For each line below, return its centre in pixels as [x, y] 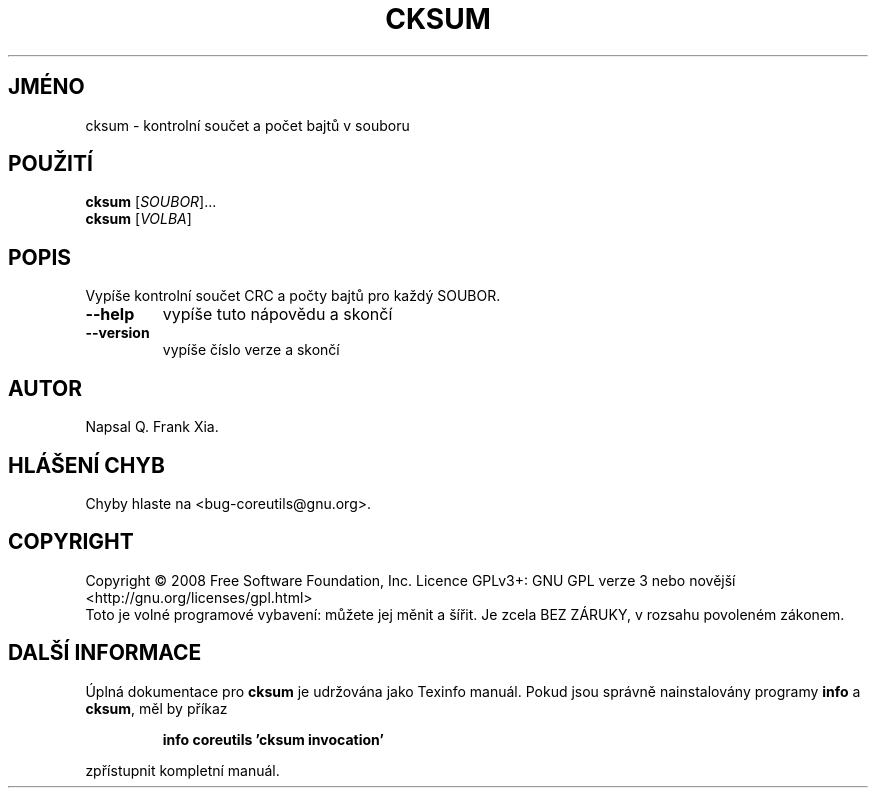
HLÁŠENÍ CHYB [86, 465]
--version [117, 333]
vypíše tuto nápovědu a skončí [277, 314]
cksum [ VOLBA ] [138, 219]
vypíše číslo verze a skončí [251, 350]
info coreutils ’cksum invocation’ [273, 739]
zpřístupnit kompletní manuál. [182, 770]
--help [110, 314]
